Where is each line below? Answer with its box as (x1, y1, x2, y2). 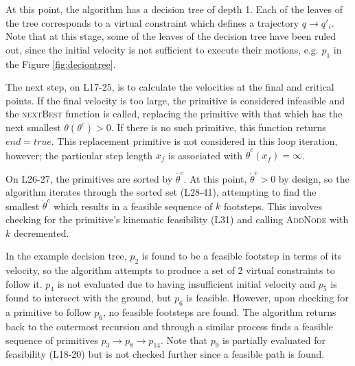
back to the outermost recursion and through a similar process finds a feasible (5, 319, 333, 334)
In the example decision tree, (5, 249, 127, 263)
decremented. (13, 225, 69, 240)
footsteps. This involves (224, 198, 323, 213)
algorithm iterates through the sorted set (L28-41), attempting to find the (5, 185, 317, 199)
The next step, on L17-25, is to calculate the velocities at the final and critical (5, 80, 334, 94)
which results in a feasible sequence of (54, 198, 213, 213)
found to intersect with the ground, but (5, 290, 172, 305)
